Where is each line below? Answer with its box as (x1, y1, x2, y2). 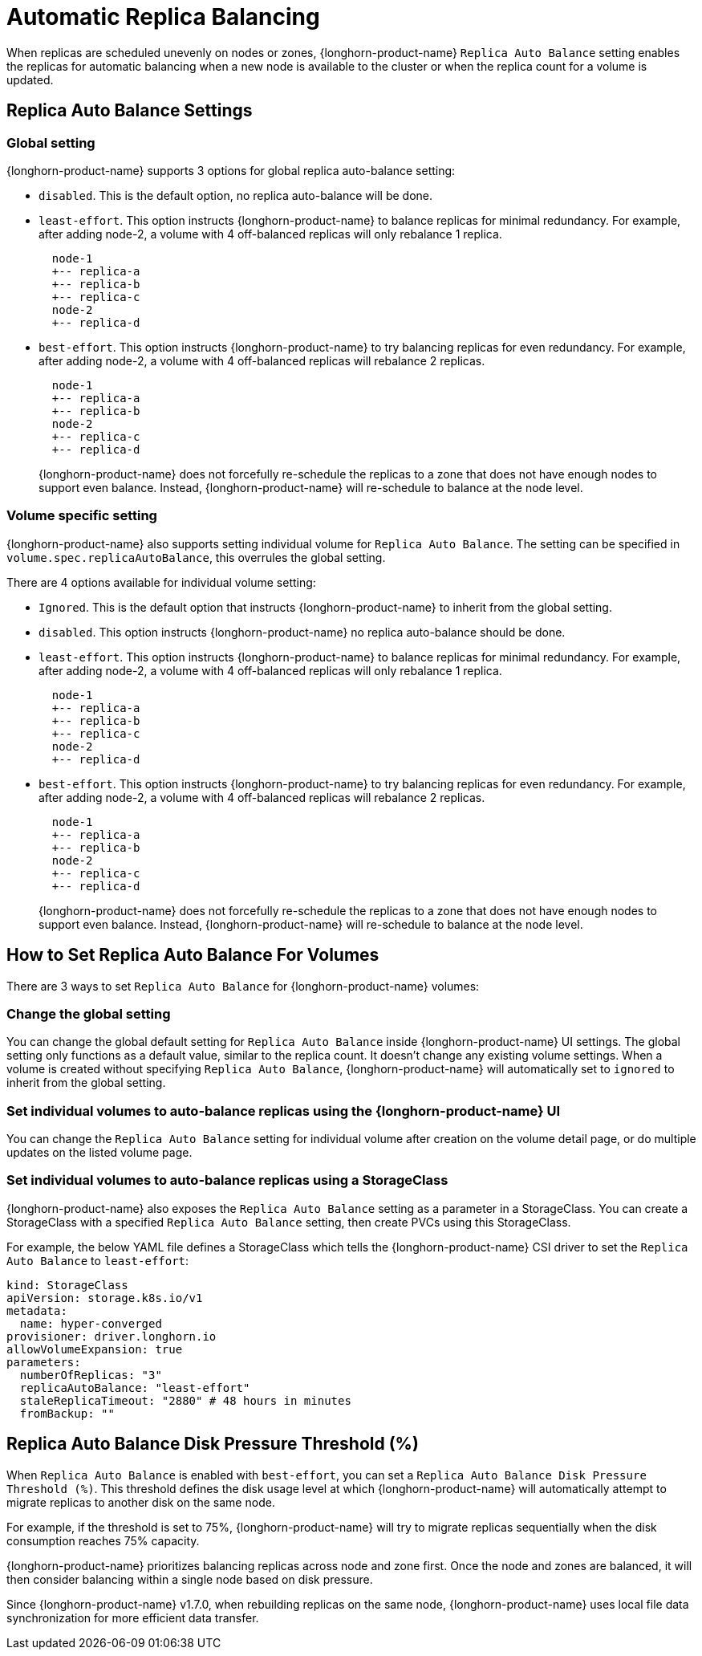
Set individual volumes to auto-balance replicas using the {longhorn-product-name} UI (6, 1102, 561, 1119)
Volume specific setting (6, 507, 157, 524)
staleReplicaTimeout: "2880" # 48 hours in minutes (19, 1394, 351, 1407)
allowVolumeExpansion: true (6, 1342, 183, 1356)
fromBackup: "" (19, 1406, 115, 1420)
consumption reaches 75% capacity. (6, 1533, 200, 1548)
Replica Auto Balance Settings (6, 100, 253, 121)
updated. (6, 72, 54, 87)
